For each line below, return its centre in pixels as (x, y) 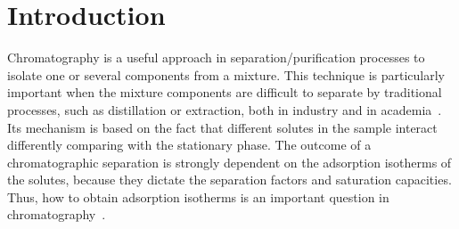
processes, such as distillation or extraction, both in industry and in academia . (225, 109)
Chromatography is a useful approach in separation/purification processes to (216, 57)
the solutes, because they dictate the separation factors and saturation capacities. (229, 180)
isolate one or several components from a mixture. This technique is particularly (226, 74)
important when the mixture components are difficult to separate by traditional (225, 92)
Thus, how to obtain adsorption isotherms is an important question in (198, 196)
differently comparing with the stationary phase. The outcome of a (189, 145)
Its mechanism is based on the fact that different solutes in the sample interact (222, 127)
